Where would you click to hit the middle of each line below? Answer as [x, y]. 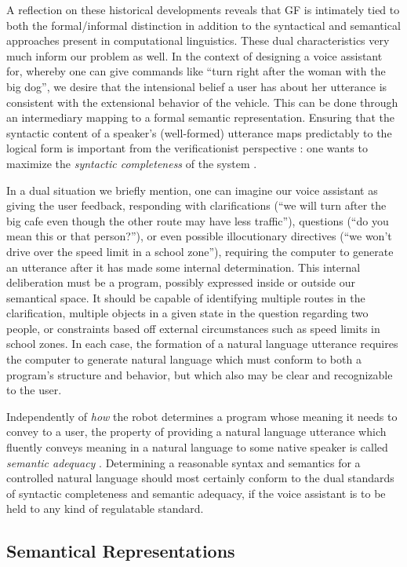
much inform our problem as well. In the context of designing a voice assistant [194, 55]
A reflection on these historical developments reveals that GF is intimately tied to [203, 9]
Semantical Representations [121, 551]
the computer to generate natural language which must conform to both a [184, 359]
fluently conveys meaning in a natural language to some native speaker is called [197, 447]
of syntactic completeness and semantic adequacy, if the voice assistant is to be [196, 493]
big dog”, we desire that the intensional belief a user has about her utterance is [197, 86]
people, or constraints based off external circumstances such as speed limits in [193, 328]
